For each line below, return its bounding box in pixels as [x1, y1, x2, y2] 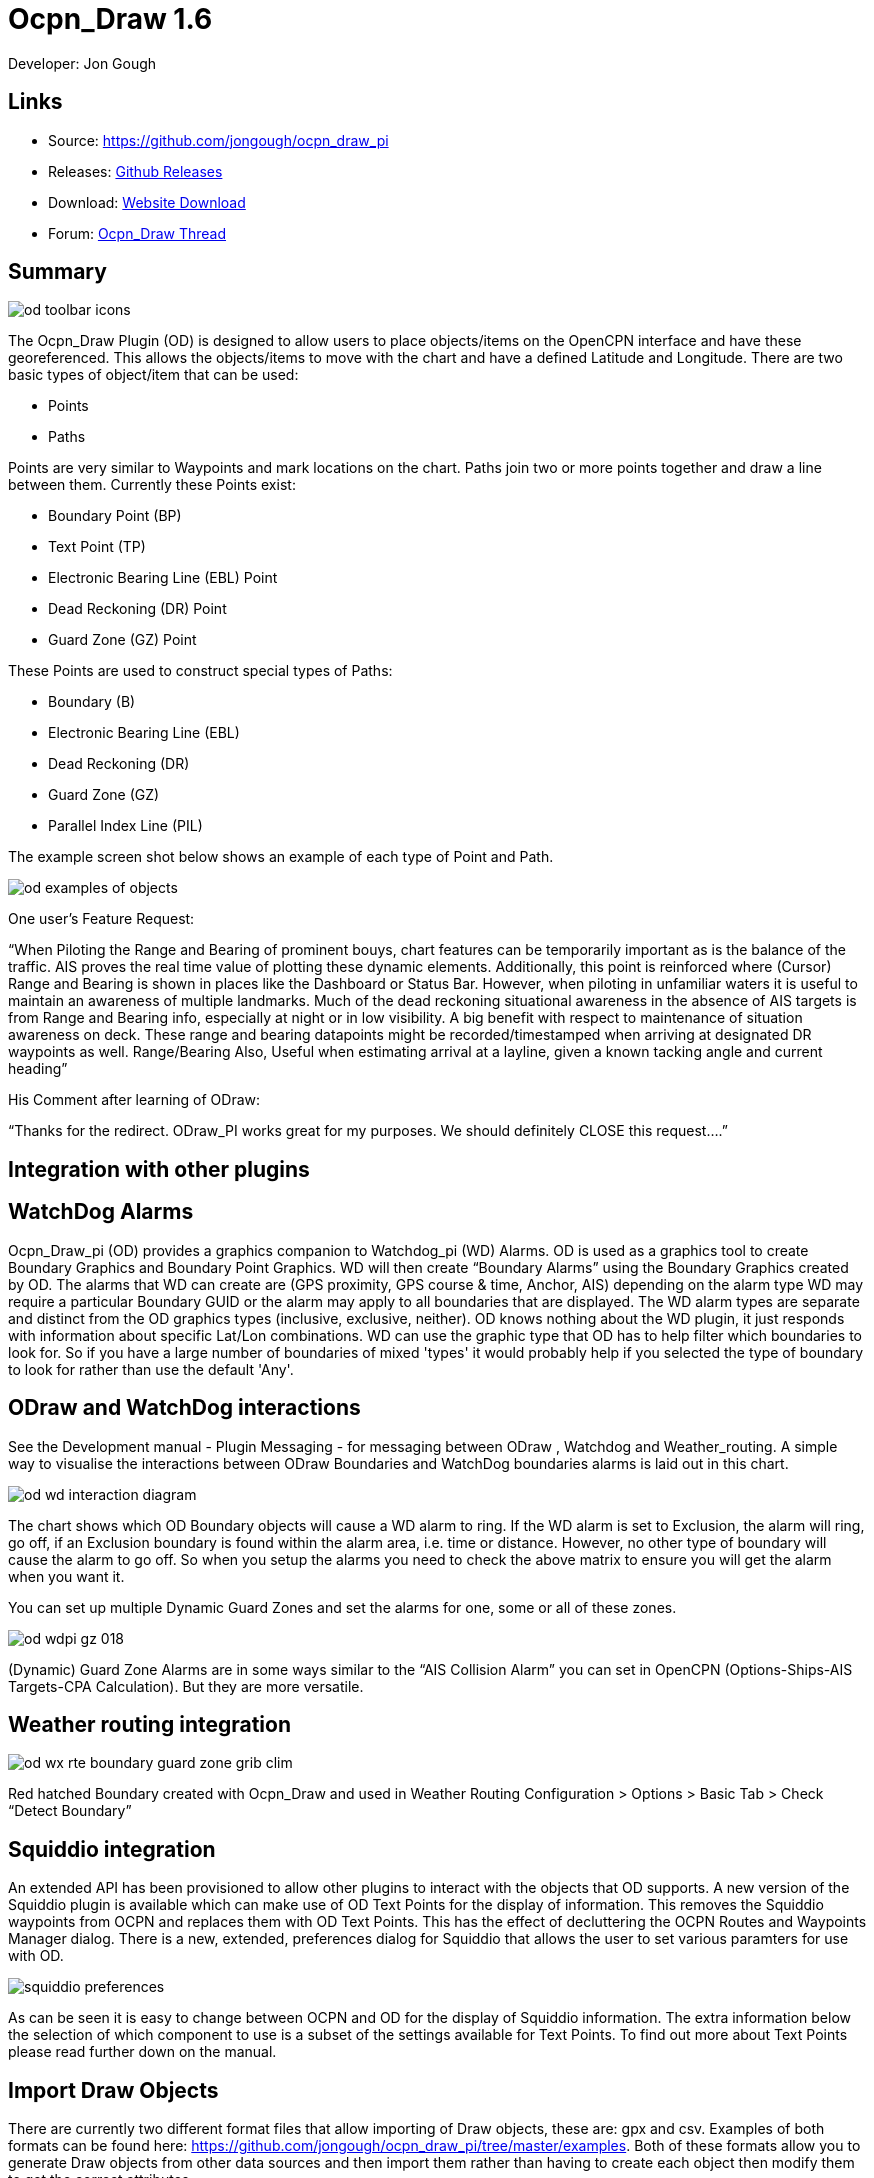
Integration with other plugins [8, 1156, 310, 1182]
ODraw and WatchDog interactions [8, 1395, 361, 1421]
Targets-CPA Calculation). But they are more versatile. [8, 1677, 364, 1695]
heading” [8, 1060, 68, 1078]
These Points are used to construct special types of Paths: [8, 662, 393, 680]
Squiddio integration [8, 1836, 216, 1862]
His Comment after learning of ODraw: [8, 1091, 261, 1109]
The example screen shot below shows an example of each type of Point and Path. [8, 848, 554, 866]
